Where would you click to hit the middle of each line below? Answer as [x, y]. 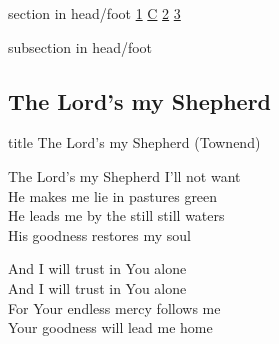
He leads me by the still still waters [116, 215]
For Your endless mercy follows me [114, 307]
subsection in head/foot [80, 46]
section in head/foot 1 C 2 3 [94, 13]
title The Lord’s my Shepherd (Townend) [134, 142]
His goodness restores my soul [99, 234]
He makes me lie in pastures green [113, 195]
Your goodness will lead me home [110, 327]
